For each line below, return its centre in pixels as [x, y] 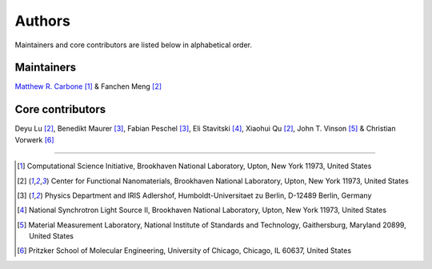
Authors [43, 21]
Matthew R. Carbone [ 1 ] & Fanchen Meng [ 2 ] [88, 86]
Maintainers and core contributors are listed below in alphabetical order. [133, 45]
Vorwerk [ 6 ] [35, 139]
